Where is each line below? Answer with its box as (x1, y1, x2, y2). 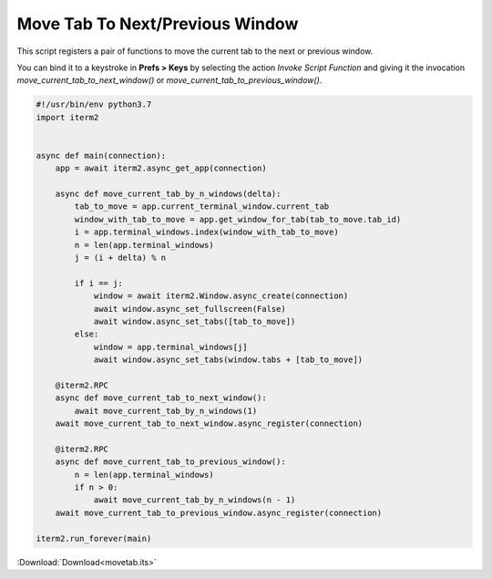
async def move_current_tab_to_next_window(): (55, 393, 268, 403)
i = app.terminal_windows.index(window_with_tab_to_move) (74, 227, 339, 237)
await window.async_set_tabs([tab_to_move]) (93, 315, 296, 326)
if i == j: (74, 278, 123, 288)
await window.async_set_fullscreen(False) (93, 304, 286, 314)
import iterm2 (36, 112, 99, 122)
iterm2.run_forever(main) (36, 533, 152, 543)
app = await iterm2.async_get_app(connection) (55, 163, 268, 173)
